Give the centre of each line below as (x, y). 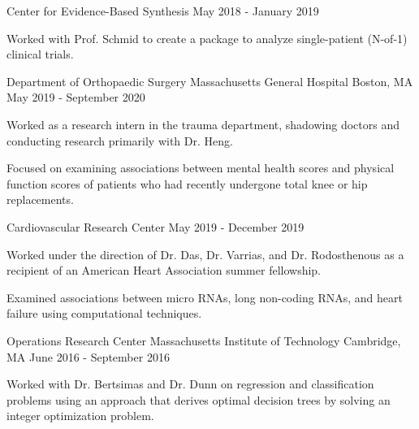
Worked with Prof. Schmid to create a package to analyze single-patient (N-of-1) (207, 38)
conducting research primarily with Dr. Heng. (120, 140)
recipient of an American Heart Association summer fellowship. (164, 270)
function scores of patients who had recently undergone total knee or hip (187, 183)
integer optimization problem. (80, 416)
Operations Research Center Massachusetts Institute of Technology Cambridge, (204, 340)
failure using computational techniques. (104, 313)
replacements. (40, 199)
